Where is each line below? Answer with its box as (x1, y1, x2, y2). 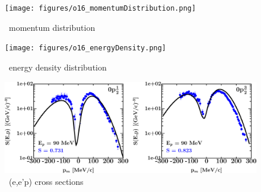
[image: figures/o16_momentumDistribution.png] (5, 4, 196, 12)
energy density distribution (8, 60, 107, 73)
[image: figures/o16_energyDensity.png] (5, 44, 167, 53)
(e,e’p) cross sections (8, 175, 84, 187)
